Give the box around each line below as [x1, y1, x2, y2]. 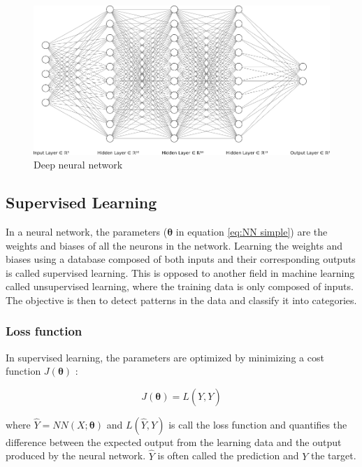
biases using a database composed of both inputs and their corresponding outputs [6, 252, 356, 266]
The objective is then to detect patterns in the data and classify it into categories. [6, 292, 357, 307]
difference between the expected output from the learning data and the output [6, 434, 342, 449]
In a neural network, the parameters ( [6, 224, 168, 238]
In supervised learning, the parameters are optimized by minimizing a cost [6, 350, 324, 364]
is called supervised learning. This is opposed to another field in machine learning [6, 265, 355, 280]
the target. [310, 448, 356, 463]
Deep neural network [34, 157, 123, 172]
